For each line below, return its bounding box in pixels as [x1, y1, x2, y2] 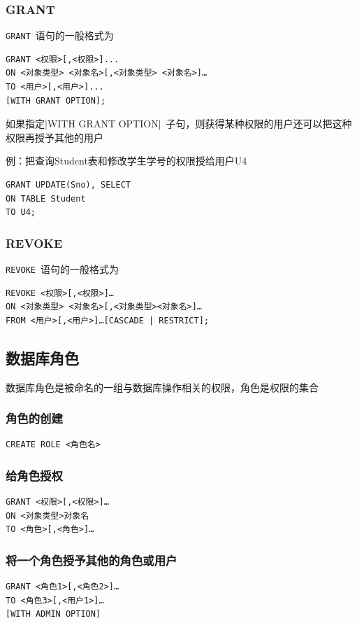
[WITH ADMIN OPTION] [6, 609, 101, 619]
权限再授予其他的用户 [6, 129, 103, 144]
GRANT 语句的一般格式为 [6, 28, 114, 43]
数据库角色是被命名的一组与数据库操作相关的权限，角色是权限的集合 [6, 379, 319, 394]
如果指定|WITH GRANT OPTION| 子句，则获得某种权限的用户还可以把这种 [6, 116, 352, 131]
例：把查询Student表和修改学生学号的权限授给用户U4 [6, 153, 247, 168]
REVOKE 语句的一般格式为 [6, 262, 119, 276]
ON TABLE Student [6, 193, 86, 204]
